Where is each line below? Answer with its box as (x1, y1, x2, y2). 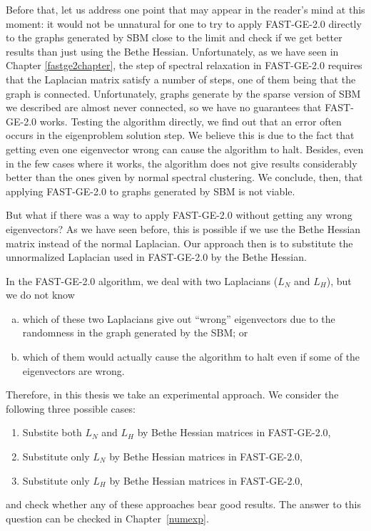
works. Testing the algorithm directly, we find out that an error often (39, 113, 342, 128)
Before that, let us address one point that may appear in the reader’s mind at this (6, 2, 365, 16)
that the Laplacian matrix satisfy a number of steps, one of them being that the (6, 71, 356, 86)
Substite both (22, 425, 82, 440)
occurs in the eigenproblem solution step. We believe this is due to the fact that (6, 128, 355, 143)
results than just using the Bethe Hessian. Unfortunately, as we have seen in (6, 43, 339, 58)
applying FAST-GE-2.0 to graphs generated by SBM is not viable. (6, 183, 295, 198)
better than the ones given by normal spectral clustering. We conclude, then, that (6, 170, 363, 185)
